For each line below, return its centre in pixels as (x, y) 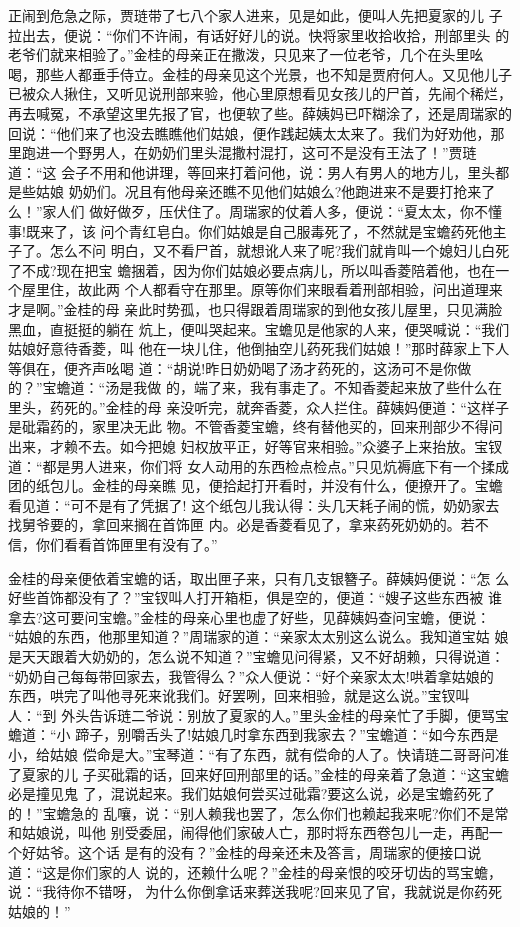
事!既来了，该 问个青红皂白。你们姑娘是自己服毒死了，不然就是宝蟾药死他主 (257, 230)
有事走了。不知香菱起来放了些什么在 (382, 387)
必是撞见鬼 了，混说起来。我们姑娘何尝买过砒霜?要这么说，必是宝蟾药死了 (252, 793)
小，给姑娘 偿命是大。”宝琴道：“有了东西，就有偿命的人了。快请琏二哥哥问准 (258, 753)
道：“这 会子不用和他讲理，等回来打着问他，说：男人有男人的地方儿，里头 (252, 171)
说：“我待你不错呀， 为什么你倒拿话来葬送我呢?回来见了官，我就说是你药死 (255, 891)
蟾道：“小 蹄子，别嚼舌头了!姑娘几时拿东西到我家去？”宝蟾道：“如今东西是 (253, 734)
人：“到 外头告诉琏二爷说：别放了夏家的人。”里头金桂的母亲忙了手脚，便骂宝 (258, 714)
